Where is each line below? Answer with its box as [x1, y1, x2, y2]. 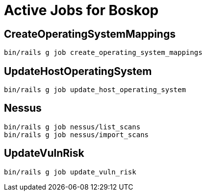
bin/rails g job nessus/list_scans [4, 122, 141, 131]
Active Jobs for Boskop [4, 2, 159, 19]
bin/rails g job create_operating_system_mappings [4, 49, 203, 57]
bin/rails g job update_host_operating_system [4, 86, 186, 94]
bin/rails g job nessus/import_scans [4, 130, 149, 139]
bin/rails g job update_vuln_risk [4, 168, 136, 176]
